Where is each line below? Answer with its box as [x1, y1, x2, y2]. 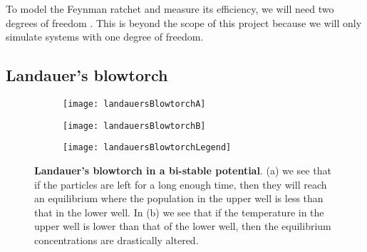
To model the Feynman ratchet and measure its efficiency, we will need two [6, 1, 334, 16]
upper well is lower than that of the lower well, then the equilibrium [34, 219, 331, 233]
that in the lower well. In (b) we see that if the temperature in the [34, 204, 324, 219]
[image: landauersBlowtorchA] [63, 98, 206, 109]
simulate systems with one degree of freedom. [6, 29, 204, 44]
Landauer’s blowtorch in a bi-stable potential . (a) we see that [34, 162, 331, 177]
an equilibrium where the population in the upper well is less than [34, 191, 324, 206]
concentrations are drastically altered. [34, 232, 199, 247]
